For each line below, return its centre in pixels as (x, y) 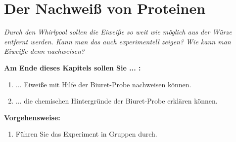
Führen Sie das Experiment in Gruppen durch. (86, 134)
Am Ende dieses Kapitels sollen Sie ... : (72, 67)
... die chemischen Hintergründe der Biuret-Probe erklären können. (117, 101)
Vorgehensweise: (32, 117)
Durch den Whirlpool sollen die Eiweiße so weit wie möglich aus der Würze (118, 32)
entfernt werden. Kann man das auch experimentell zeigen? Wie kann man (118, 41)
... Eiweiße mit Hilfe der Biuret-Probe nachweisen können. (103, 84)
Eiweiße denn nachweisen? (44, 51)
